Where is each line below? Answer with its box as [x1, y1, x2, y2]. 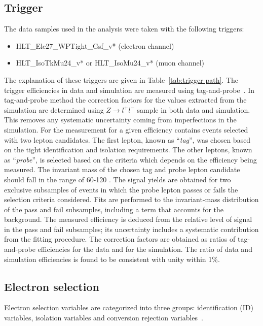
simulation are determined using [4, 104, 104, 115]
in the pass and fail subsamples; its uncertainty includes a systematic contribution [4, 223, 259, 234]
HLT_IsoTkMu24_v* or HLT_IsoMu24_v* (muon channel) [16, 57, 205, 68]
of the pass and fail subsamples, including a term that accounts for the [4, 204, 223, 214]
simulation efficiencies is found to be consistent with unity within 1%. [4, 253, 220, 264]
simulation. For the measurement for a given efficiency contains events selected [4, 124, 248, 135]
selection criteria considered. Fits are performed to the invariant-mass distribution [4, 194, 259, 205]
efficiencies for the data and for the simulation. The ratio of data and [37, 244, 252, 254]
